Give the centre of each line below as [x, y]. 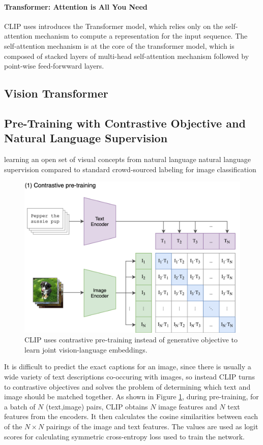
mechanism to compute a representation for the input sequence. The [141, 36]
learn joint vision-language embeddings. [86, 349]
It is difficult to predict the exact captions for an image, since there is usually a [128, 367]
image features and [188, 406]
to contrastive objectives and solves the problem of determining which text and [127, 386]
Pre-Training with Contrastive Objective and [125, 123]
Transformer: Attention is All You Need [76, 6]
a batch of [20, 406]
